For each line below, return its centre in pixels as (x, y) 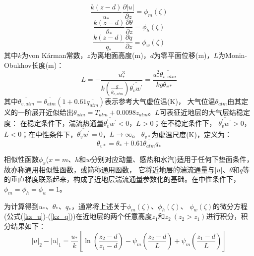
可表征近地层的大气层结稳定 (205, 112)
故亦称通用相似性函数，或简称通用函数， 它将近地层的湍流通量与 (109, 169)
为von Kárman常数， (54, 55)
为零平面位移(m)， (184, 55)
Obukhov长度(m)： (34, 65)
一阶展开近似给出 (45, 112)
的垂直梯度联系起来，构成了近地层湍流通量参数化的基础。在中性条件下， (122, 179)
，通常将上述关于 (99, 206)
